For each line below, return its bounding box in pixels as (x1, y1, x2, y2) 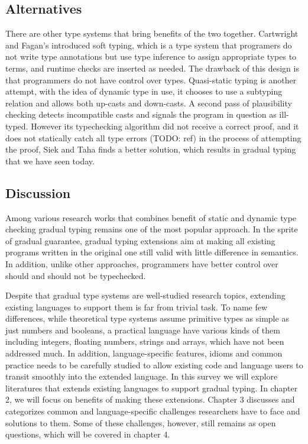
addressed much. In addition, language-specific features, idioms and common (5, 347, 283, 359)
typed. (5, 119, 28, 132)
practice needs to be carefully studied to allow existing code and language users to (5, 358, 303, 371)
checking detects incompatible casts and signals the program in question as (5, 108, 277, 121)
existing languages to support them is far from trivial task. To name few (5, 300, 268, 313)
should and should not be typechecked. (5, 269, 146, 281)
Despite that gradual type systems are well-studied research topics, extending (5, 289, 286, 302)
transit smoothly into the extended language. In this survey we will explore (5, 370, 278, 383)
